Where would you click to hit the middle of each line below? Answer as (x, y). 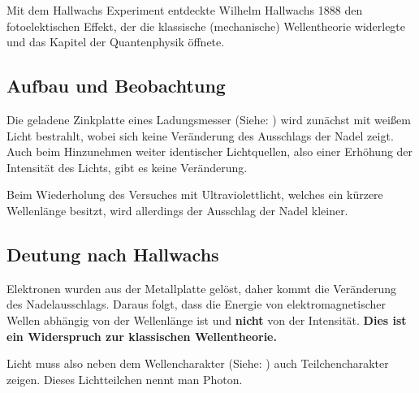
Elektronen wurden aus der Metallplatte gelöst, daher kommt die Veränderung (202, 288)
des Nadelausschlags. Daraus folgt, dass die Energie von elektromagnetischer (197, 304)
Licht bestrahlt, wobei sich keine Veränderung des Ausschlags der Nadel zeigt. (200, 135)
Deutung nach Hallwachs (113, 254)
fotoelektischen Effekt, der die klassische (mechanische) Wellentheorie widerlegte (206, 26)
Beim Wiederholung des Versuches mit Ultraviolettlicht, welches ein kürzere (195, 194)
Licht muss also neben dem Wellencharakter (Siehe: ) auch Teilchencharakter (198, 363)
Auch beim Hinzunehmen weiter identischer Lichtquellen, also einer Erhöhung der (210, 151)
